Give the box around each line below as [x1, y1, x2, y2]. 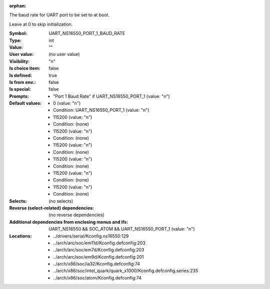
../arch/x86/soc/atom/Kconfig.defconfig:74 [53, 275, 142, 281]
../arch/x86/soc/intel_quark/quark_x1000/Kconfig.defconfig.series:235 [53, 268, 198, 274]
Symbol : [9, 30, 27, 36]
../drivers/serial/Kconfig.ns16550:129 [53, 233, 129, 239]
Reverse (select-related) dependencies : [9, 205, 94, 211]
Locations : [9, 233, 32, 239]
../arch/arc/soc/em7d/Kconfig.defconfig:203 [53, 247, 144, 253]
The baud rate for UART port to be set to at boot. [9, 12, 110, 18]
